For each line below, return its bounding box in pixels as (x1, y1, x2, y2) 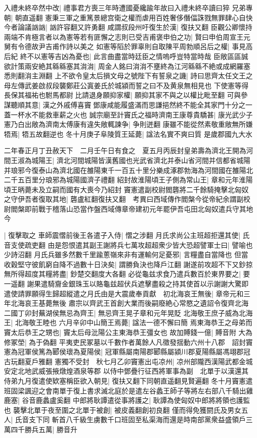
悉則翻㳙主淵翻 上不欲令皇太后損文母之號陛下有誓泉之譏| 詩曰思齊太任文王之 (4, 70, 253, 81)
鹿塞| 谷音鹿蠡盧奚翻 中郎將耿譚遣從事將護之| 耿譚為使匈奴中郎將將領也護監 (4, 395, 250, 405)
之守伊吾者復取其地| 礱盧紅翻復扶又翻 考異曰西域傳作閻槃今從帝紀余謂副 (4, 194, 244, 204)
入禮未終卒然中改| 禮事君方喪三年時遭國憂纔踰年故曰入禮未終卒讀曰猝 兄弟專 (4, 2, 253, 12)
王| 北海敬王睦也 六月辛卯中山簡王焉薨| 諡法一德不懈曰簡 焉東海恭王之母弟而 (4, 317, 253, 328)
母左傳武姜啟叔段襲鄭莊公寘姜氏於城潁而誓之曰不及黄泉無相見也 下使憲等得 (4, 80, 249, 90)
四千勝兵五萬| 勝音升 (10, 424, 78, 434)
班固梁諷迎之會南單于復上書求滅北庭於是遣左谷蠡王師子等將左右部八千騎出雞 (4, 385, 253, 395)
